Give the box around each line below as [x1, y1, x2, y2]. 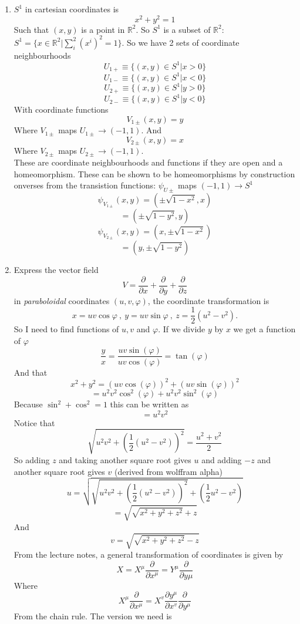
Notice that [14, 416, 55, 429]
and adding [201, 453, 242, 466]
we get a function [233, 323, 296, 335]
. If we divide [158, 323, 205, 335]
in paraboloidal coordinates [14, 294, 110, 306]
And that [14, 366, 48, 378]
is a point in [81, 23, 125, 35]
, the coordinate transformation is [147, 294, 269, 306]
